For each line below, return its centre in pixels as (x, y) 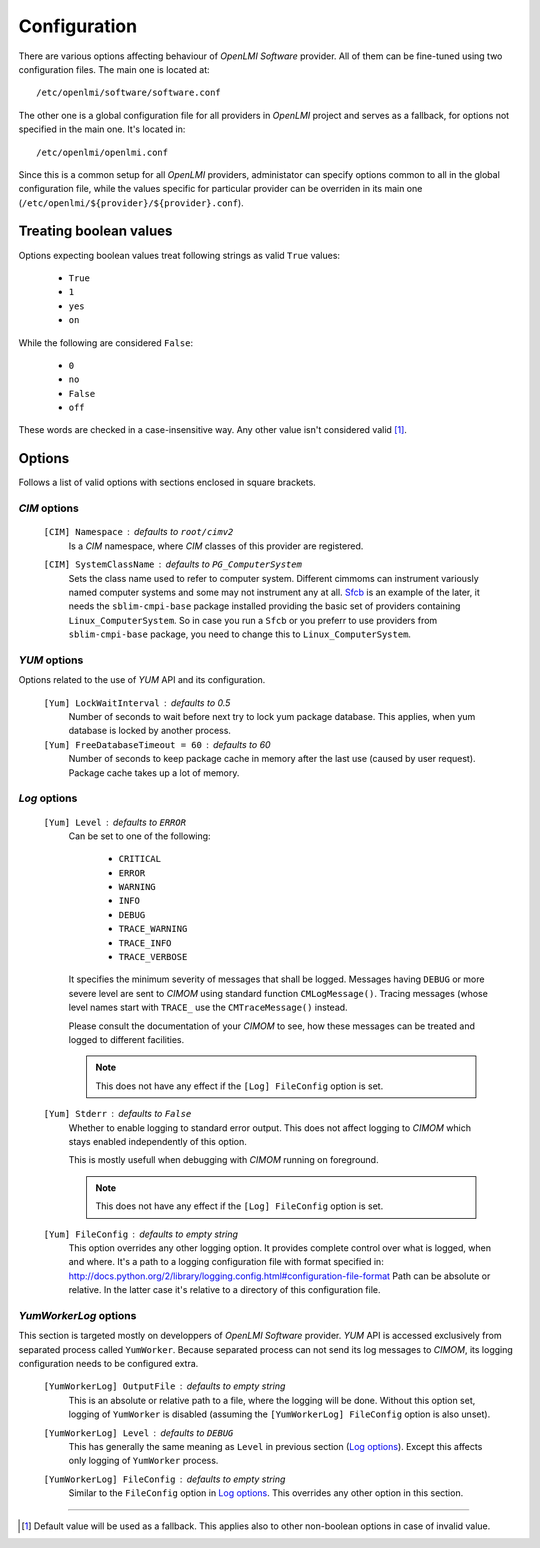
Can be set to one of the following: (139, 836)
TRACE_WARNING (153, 929)
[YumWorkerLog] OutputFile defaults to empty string (164, 1386)
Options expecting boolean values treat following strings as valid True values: (179, 255)
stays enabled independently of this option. (157, 1141)
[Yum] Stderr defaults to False (117, 1114)
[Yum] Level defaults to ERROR (115, 822)
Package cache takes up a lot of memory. (154, 772)
